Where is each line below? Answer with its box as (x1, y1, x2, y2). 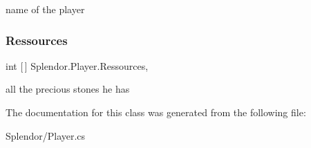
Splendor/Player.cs (6, 128, 86, 142)
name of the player (6, 2, 85, 16)
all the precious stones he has (6, 82, 130, 96)
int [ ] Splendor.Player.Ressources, (6, 58, 149, 73)
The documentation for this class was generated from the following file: (6, 105, 306, 119)
